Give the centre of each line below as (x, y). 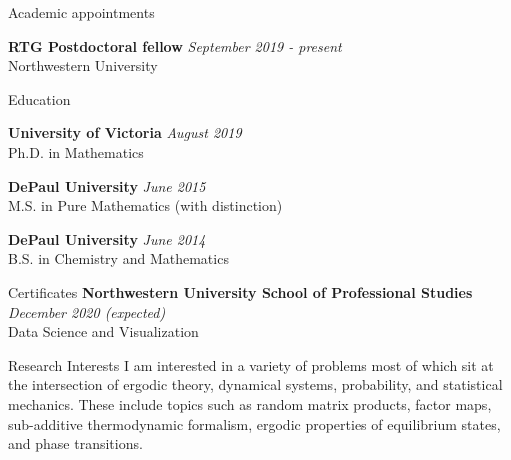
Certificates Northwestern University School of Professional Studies (240, 291)
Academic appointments (81, 12)
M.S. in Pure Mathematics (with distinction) (145, 205)
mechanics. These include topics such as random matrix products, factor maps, (250, 403)
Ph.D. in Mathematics (76, 151)
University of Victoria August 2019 (125, 132)
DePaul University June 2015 (107, 185)
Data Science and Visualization (103, 331)
